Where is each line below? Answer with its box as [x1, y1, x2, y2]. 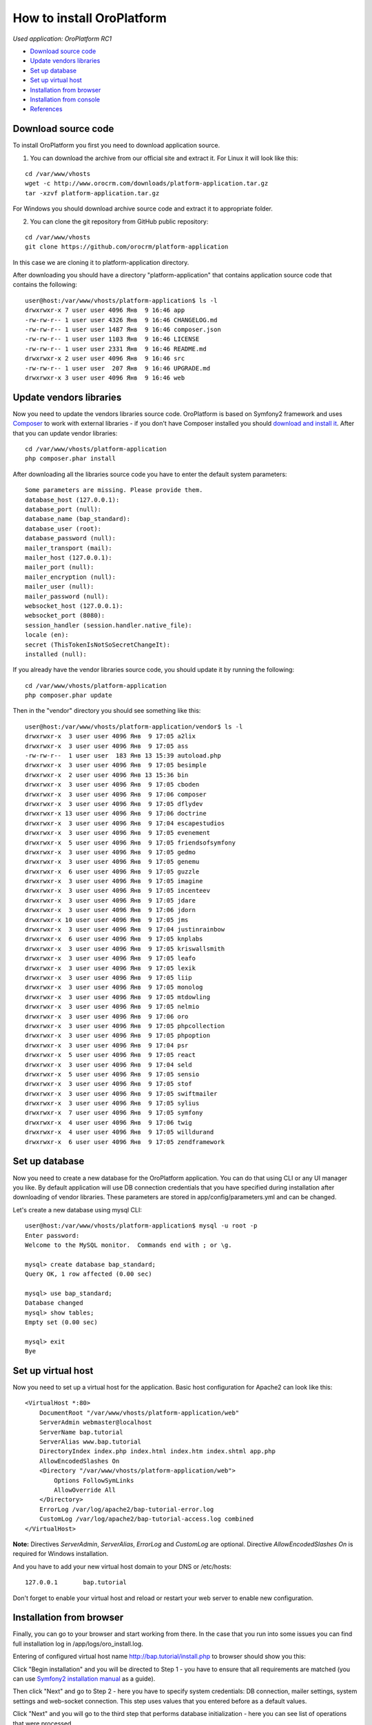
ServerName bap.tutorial [39, 1428, 123, 1436]
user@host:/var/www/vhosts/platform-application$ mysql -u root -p [25, 1222, 258, 1230]
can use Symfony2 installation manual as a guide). [12, 1674, 156, 1683]
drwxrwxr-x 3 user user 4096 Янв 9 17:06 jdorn [25, 906, 196, 914]
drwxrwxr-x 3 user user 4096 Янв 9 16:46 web [25, 374, 185, 382]
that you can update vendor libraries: [12, 428, 118, 437]
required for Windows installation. [12, 1550, 109, 1558]
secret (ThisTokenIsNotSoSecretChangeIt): [25, 640, 171, 649]
